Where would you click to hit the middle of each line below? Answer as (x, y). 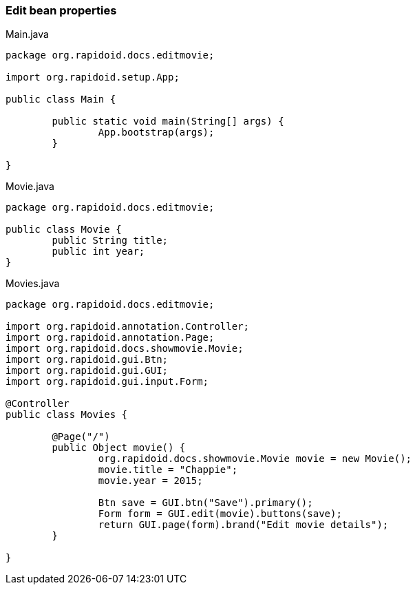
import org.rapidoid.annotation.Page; (110, 338)
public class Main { (61, 99)
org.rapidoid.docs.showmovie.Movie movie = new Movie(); (255, 459)
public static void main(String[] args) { (168, 122)
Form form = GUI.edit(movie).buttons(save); (220, 514)
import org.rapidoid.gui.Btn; (87, 360)
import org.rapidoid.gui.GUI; (87, 371)
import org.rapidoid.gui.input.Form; (107, 382)
